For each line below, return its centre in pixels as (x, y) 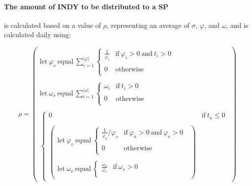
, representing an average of (148, 25)
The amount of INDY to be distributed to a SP (86, 6)
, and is (237, 25)
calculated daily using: (38, 35)
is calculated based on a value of (52, 25)
